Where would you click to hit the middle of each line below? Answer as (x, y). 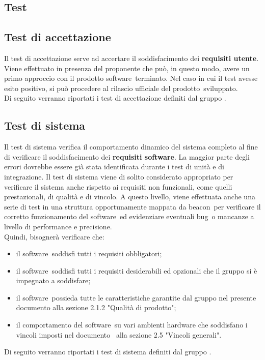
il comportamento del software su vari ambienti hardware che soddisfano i (132, 325)
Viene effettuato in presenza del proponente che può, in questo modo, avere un (127, 68)
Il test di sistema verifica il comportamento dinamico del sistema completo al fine (131, 147)
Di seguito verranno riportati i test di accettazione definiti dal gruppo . (115, 98)
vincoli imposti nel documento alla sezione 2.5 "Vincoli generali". (119, 334)
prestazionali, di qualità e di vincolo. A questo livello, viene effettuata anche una (130, 197)
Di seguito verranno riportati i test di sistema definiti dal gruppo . (108, 352)
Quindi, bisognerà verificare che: (54, 236)
